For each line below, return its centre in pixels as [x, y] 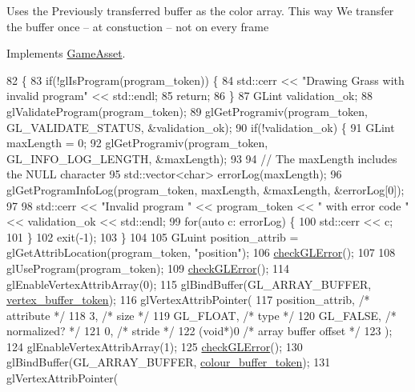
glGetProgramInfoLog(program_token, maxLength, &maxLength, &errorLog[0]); [205, 189]
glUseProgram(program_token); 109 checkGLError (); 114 [148, 268]
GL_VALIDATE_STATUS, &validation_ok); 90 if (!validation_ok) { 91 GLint [201, 127]
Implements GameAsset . [66, 53]
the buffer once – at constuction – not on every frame [138, 26]
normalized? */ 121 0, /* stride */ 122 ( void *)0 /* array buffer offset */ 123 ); [199, 331]
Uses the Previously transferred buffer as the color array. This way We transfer [200, 10]
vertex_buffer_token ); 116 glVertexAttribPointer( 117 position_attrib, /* [188, 300]
